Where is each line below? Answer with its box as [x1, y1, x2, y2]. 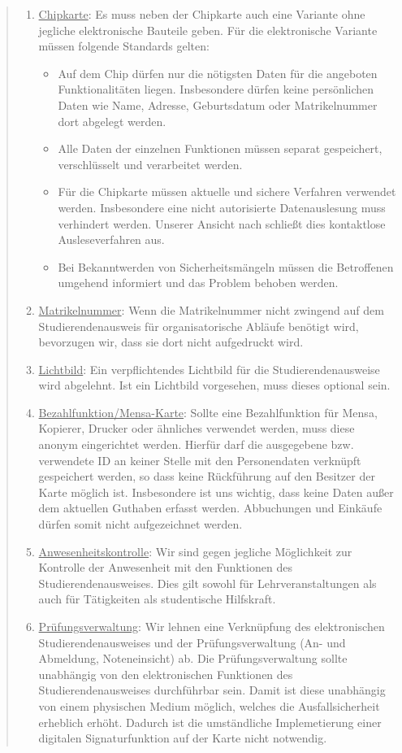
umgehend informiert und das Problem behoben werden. [58, 274, 339, 291]
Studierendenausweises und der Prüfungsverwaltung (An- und [38, 633, 346, 651]
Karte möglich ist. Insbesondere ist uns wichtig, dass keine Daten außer [38, 483, 394, 500]
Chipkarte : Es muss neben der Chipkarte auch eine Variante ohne [38, 6, 365, 22]
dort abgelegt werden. [58, 112, 166, 129]
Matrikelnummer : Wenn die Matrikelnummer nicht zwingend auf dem [38, 301, 384, 318]
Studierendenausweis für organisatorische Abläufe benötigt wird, [38, 317, 359, 334]
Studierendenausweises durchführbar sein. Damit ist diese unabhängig [38, 681, 386, 699]
